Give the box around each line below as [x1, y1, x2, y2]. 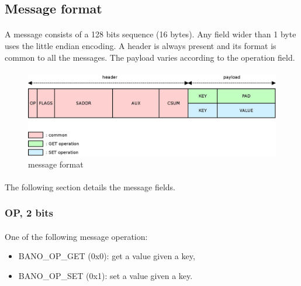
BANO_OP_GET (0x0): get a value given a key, [18, 250, 195, 262]
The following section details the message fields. [5, 180, 176, 193]
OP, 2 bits [5, 205, 53, 220]
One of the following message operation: [5, 230, 148, 242]
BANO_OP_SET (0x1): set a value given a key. [18, 270, 193, 281]
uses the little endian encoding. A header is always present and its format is [5, 39, 276, 51]
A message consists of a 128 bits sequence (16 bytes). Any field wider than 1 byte [5, 28, 296, 40]
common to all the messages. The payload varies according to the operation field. [5, 51, 295, 63]
